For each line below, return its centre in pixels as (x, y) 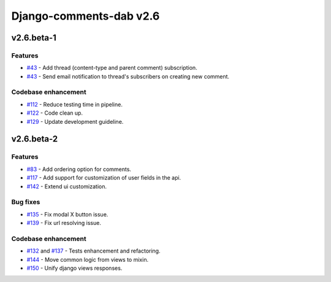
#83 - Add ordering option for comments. (79, 169)
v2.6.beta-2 (35, 139)
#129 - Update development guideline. (75, 121)
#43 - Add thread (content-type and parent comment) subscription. (112, 68)
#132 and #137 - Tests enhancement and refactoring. (93, 251)
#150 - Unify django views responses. (74, 268)
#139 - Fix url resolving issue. (64, 223)
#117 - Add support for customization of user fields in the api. (104, 178)
